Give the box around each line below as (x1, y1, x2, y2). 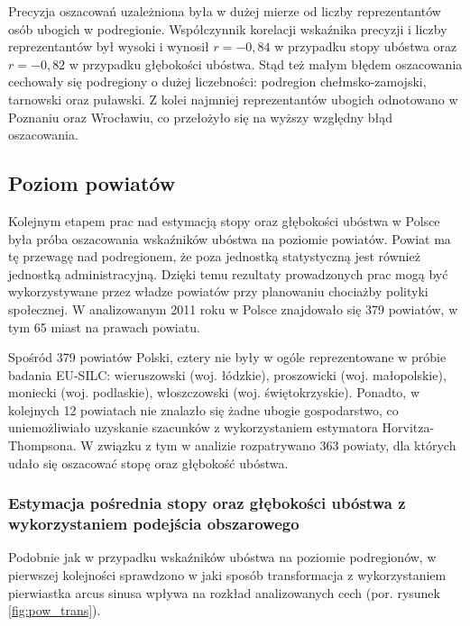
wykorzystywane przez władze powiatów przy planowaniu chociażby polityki (8, 282, 429, 301)
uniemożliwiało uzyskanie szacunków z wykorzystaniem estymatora (8, 418, 378, 437)
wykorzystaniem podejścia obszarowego (8, 513, 300, 535)
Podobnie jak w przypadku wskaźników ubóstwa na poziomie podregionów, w (8, 548, 437, 567)
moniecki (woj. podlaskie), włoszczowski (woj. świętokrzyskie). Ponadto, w (8, 383, 420, 402)
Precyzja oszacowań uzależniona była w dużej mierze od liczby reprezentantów (8, 2, 441, 20)
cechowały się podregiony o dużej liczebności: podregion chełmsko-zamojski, (8, 72, 427, 91)
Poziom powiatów (8, 169, 176, 197)
